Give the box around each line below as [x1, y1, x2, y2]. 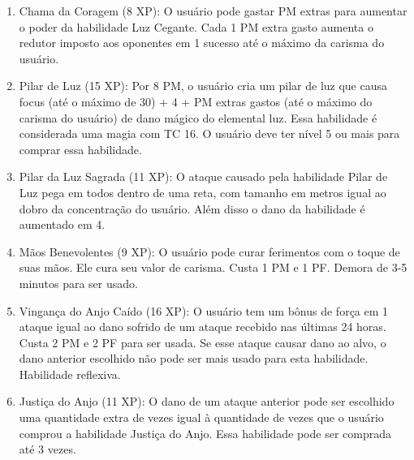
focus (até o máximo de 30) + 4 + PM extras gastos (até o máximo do [19, 92, 373, 110]
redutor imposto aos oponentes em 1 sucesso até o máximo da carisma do [19, 34, 385, 51]
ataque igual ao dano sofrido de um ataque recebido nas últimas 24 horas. [19, 318, 386, 335]
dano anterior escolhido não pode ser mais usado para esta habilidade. [19, 350, 369, 367]
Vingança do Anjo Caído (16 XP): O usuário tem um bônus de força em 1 [19, 302, 389, 319]
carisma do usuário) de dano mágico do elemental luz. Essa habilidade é [19, 109, 377, 126]
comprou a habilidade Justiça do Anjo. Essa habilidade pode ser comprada [19, 424, 391, 441]
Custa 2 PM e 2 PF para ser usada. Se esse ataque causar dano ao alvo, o [19, 333, 386, 350]
